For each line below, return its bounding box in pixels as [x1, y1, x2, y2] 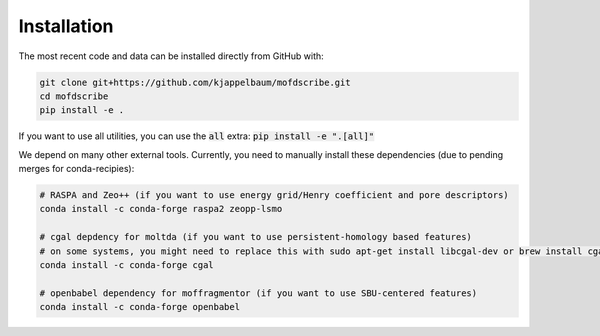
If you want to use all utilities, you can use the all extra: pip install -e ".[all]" [18, 130, 375, 142]
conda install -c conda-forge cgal [39, 260, 214, 271]
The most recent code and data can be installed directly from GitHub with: [18, 50, 324, 62]
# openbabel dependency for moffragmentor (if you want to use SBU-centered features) [39, 287, 478, 299]
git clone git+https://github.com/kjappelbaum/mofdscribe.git [39, 76, 351, 88]
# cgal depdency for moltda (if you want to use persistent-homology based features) [39, 231, 472, 243]
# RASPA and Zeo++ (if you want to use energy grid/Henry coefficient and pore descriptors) [39, 190, 509, 201]
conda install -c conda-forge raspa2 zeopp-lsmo [39, 203, 283, 215]
